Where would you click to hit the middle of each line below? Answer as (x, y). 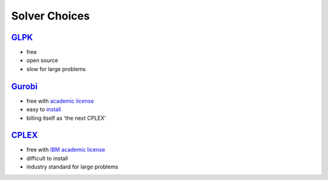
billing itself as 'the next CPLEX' (66, 118)
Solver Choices (51, 16)
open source (42, 60)
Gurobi (24, 86)
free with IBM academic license (66, 150)
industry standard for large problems (72, 167)
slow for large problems (56, 69)
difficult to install (47, 158)
